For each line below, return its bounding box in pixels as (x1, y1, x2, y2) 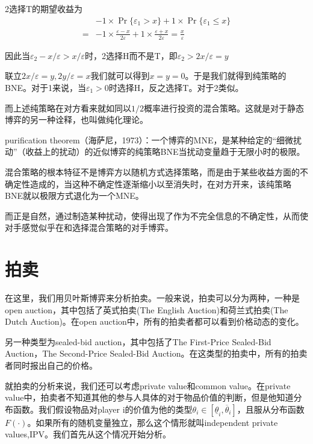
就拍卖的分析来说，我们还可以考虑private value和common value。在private (5, 379, 291, 392)
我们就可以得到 (90, 69, 150, 82)
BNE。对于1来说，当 (5, 81, 86, 93)
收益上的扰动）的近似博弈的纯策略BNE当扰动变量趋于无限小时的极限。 (25, 145, 305, 158)
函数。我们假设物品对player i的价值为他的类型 (13, 402, 193, 415)
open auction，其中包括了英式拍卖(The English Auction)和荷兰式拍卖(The (5, 303, 288, 316)
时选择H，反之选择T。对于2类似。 (108, 81, 244, 93)
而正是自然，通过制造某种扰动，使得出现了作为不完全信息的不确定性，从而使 (5, 209, 308, 222)
